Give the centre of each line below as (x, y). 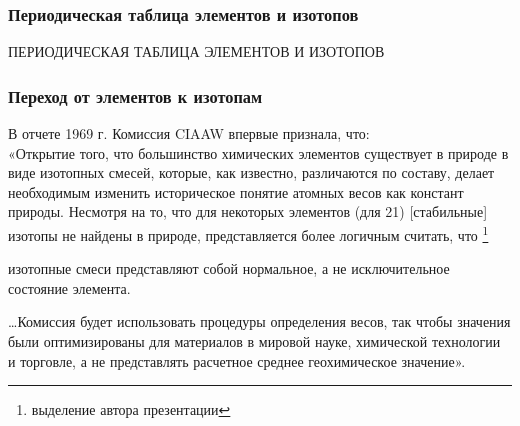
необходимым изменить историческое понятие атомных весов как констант (236, 191)
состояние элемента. (69, 287)
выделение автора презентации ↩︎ (131, 409)
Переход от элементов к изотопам (135, 95)
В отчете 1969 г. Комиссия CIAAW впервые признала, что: (189, 133)
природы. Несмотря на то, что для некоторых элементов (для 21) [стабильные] (248, 211)
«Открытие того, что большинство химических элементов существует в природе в (258, 152)
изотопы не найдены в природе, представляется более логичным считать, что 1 (248, 233)
